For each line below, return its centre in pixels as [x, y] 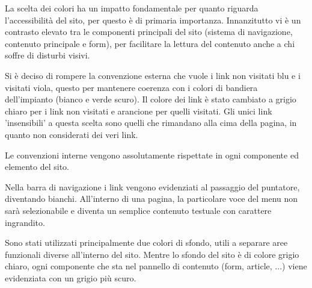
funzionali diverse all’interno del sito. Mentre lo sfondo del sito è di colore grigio [152, 254]
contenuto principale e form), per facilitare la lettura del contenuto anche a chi [150, 43]
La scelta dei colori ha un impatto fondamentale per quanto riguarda [132, 8]
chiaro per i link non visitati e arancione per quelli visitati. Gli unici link [139, 111]
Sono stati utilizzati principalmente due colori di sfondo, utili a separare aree [146, 243]
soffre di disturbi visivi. [47, 55]
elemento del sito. [37, 167]
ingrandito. [25, 222]
